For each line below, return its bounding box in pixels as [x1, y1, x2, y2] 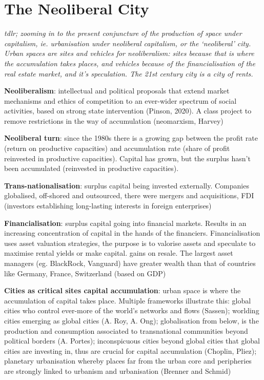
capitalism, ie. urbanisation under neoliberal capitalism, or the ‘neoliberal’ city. [4, 37, 251, 48]
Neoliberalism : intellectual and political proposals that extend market [4, 85, 230, 96]
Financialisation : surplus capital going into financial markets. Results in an [4, 217, 247, 228]
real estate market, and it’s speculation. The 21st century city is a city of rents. [4, 68, 253, 79]
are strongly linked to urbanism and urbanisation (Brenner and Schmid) [4, 365, 231, 376]
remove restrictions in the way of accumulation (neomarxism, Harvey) [4, 115, 224, 126]
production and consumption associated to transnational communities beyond [4, 325, 248, 336]
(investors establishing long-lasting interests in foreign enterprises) [4, 200, 212, 211]
